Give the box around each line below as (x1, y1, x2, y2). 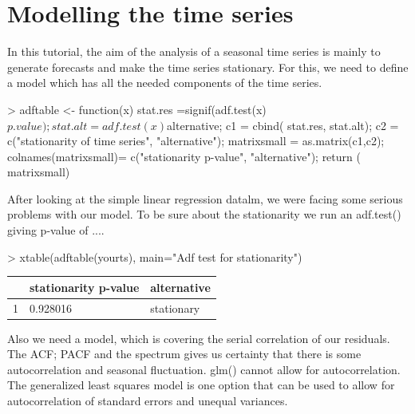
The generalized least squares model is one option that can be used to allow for (7, 377, 395, 393)
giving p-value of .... (7, 222, 105, 239)
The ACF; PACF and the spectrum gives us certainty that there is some (7, 345, 362, 362)
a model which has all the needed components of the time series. (7, 74, 322, 91)
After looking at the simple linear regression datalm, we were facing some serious (7, 190, 403, 207)
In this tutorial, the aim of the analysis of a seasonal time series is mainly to (7, 43, 381, 60)
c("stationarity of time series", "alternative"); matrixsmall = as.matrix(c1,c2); (7, 132, 385, 149)
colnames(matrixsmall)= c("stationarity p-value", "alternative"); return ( (7, 148, 361, 164)
